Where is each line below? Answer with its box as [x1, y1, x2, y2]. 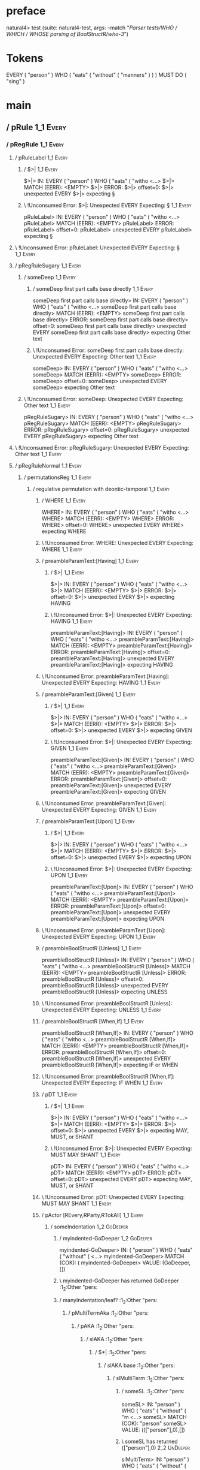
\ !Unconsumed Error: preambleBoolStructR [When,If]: [41, 1073, 175, 1080]
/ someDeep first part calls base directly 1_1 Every [32, 285, 153, 292]
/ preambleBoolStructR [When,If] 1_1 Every [41, 1017, 144, 1025]
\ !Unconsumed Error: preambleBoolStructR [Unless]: [41, 999, 173, 1007]
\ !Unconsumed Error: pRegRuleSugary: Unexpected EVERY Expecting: [14, 444, 189, 451]
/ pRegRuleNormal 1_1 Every [14, 462, 82, 469]
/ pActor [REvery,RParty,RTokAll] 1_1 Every [41, 1211, 144, 1218]
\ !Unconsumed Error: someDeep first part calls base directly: [32, 347, 184, 354]
